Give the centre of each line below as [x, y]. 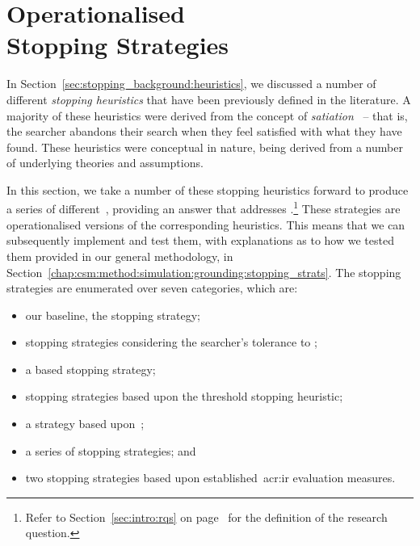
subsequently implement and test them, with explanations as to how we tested [200, 240]
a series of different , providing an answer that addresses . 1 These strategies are [204, 208]
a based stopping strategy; [90, 369]
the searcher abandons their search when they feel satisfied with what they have [204, 131]
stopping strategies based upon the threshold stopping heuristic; [184, 396]
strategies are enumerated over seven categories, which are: [152, 288]
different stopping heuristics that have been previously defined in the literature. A [209, 99]
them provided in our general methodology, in [120, 256]
